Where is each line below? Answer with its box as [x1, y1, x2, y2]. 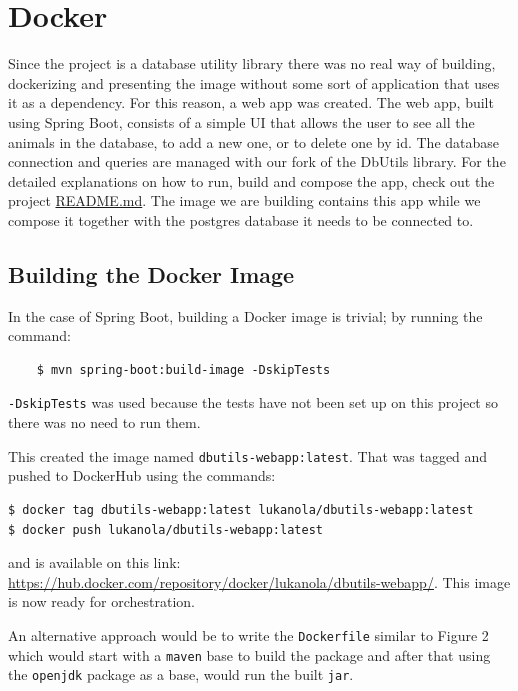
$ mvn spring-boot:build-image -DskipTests [36, 362, 331, 377]
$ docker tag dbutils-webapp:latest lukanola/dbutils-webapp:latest [8, 502, 474, 517]
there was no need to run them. [8, 412, 201, 433]
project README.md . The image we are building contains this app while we [8, 190, 481, 211]
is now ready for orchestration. [8, 591, 195, 612]
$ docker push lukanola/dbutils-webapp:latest [8, 522, 323, 537]
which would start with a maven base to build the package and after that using [8, 644, 491, 665]
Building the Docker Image [8, 258, 295, 289]
